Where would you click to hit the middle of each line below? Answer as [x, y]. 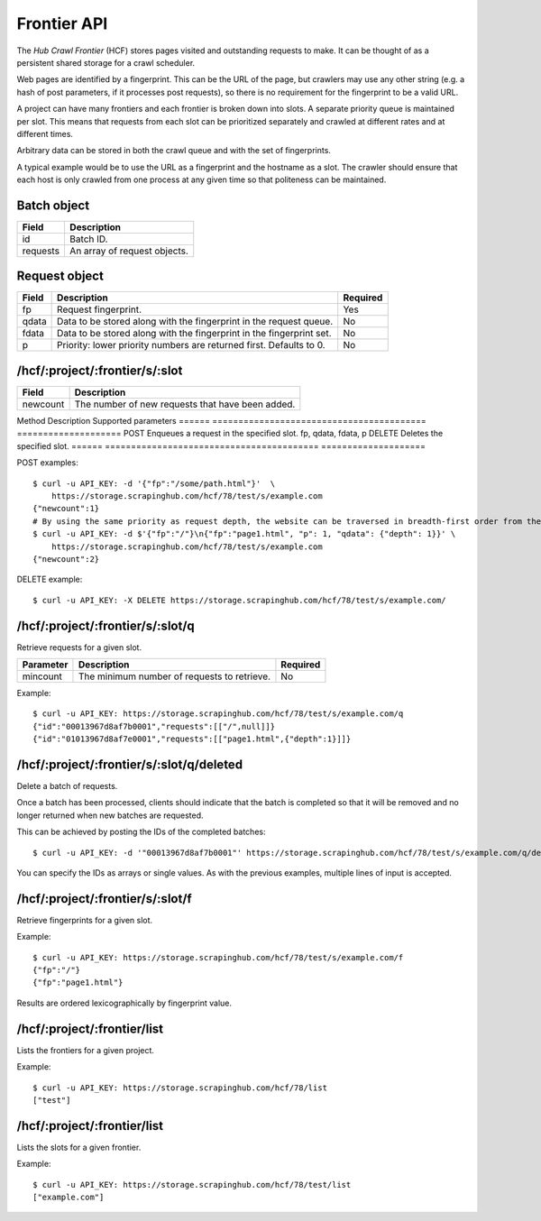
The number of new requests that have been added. [185, 404]
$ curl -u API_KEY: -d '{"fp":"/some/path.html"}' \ [154, 483]
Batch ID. [88, 239]
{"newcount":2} [66, 559]
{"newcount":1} [66, 509]
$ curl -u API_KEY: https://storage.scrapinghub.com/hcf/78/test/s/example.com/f [218, 957]
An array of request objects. [129, 251]
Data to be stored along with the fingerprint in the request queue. [195, 322]
